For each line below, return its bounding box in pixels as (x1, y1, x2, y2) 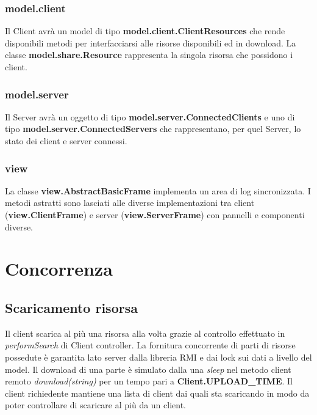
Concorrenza (5, 256, 113, 281)
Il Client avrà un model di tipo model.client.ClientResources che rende (5, 24, 285, 37)
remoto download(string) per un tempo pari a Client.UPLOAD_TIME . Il (5, 375, 293, 387)
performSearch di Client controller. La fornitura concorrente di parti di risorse (5, 339, 296, 351)
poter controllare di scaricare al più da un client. (5, 398, 187, 411)
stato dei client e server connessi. (5, 134, 127, 147)
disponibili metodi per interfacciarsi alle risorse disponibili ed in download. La (5, 36, 296, 49)
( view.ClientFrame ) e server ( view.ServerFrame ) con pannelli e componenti (5, 208, 305, 221)
